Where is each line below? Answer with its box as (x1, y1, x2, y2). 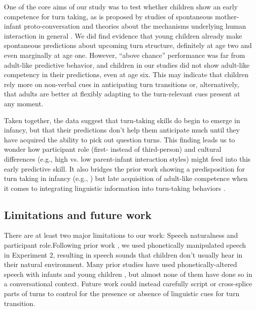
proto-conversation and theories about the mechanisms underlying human (24, 21, 246, 31)
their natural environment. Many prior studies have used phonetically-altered (4, 259, 237, 269)
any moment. (4, 98, 43, 108)
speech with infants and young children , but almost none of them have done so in (4, 268, 253, 279)
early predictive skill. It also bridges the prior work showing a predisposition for (4, 163, 245, 174)
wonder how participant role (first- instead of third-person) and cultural (4, 144, 221, 154)
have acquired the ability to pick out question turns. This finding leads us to (4, 134, 235, 144)
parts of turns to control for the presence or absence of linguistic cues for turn (4, 288, 240, 299)
